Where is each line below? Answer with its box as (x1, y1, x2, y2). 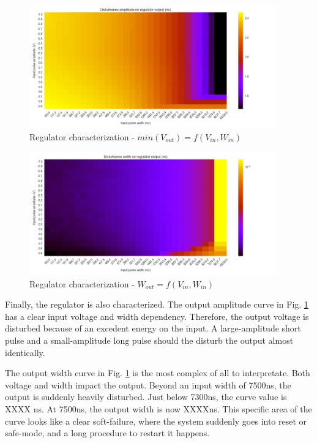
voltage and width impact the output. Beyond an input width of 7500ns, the (5, 378, 291, 391)
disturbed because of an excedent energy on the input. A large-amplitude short (5, 322, 301, 335)
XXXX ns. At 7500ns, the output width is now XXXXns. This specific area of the (5, 402, 312, 415)
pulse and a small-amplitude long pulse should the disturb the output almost (5, 333, 294, 346)
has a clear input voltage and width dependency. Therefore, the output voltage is (5, 309, 309, 322)
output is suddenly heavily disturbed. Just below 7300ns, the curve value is (5, 390, 287, 403)
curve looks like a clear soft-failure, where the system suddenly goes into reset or (5, 414, 307, 427)
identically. (5, 346, 45, 358)
